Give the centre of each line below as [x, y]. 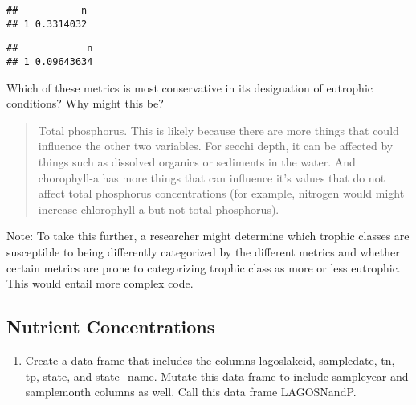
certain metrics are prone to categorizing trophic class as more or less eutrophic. [204, 267]
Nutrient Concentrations [111, 327]
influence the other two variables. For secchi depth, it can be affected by [216, 146]
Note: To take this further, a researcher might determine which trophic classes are [208, 236]
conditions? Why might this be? [85, 103]
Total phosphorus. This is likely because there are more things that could [218, 130]
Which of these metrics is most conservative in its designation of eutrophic [190, 87]
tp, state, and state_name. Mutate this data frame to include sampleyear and [217, 376]
